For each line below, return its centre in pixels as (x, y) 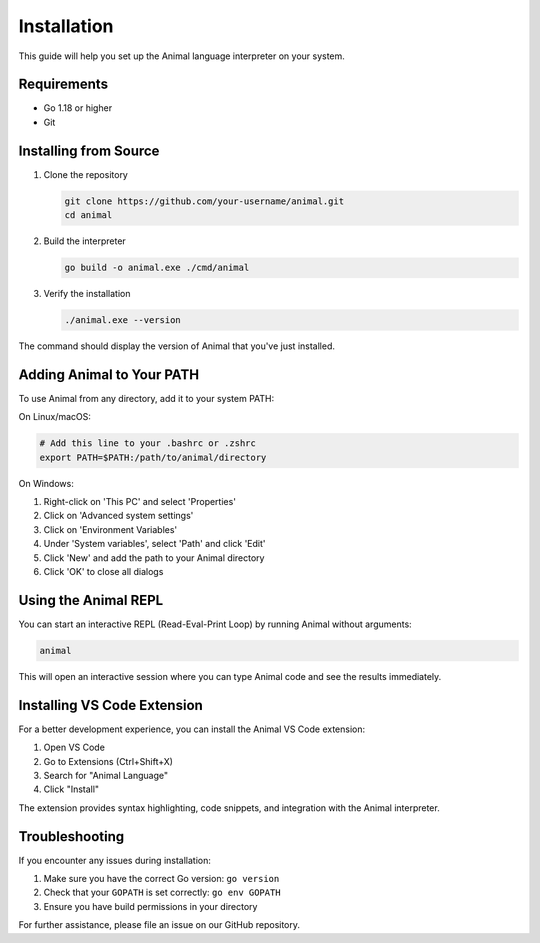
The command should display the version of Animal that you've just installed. (176, 346)
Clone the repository (86, 174)
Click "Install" (71, 789)
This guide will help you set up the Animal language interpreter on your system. (181, 56)
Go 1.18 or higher (78, 108)
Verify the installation (87, 294)
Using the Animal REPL (91, 600)
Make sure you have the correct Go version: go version (161, 879)
